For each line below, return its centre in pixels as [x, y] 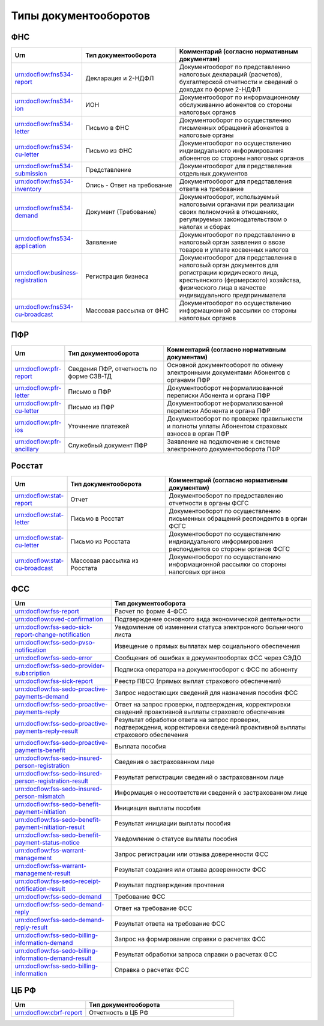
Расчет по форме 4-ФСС [151, 611]
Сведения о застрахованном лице [165, 762]
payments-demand [42, 696]
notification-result [40, 888]
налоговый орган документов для [229, 266]
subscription [32, 673]
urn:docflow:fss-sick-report [54, 681]
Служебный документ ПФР [108, 445]
